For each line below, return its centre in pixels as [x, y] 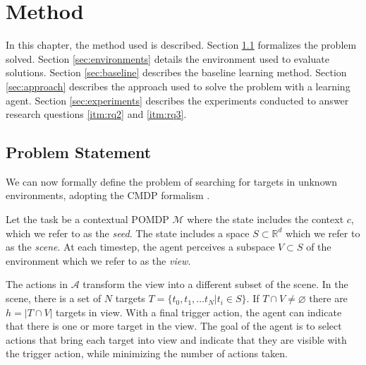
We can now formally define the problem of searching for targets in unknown [172, 181]
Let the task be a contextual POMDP [87, 219]
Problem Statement [79, 152]
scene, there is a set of [54, 298]
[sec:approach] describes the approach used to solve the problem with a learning [178, 86]
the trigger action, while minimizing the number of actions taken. [147, 353]
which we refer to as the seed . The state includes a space [128, 233]
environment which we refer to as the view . [98, 260]
